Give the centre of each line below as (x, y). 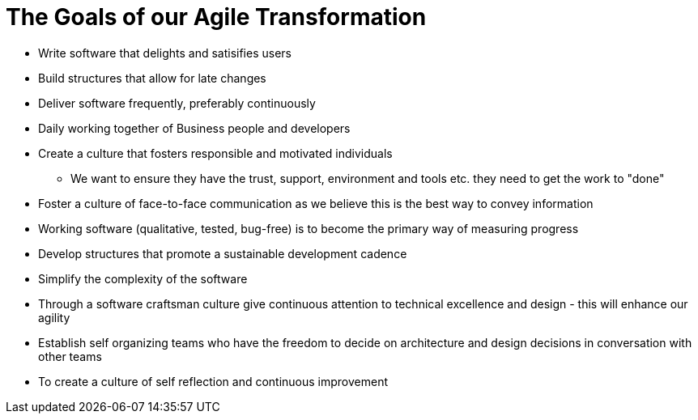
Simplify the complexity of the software (143, 278)
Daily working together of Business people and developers (194, 128)
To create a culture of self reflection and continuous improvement (213, 381)
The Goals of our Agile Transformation (216, 17)
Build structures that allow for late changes (152, 78)
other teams (70, 356)
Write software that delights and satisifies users (165, 53)
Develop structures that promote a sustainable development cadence (223, 253)
